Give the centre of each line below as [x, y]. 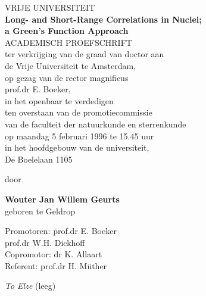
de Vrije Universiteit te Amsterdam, [70, 65]
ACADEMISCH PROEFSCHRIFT [68, 42]
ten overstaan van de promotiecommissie [79, 112]
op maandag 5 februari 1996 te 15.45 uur [79, 135]
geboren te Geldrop [40, 211]
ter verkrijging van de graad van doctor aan [85, 54]
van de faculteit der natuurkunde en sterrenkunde [96, 124]
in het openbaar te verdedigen [59, 100]
